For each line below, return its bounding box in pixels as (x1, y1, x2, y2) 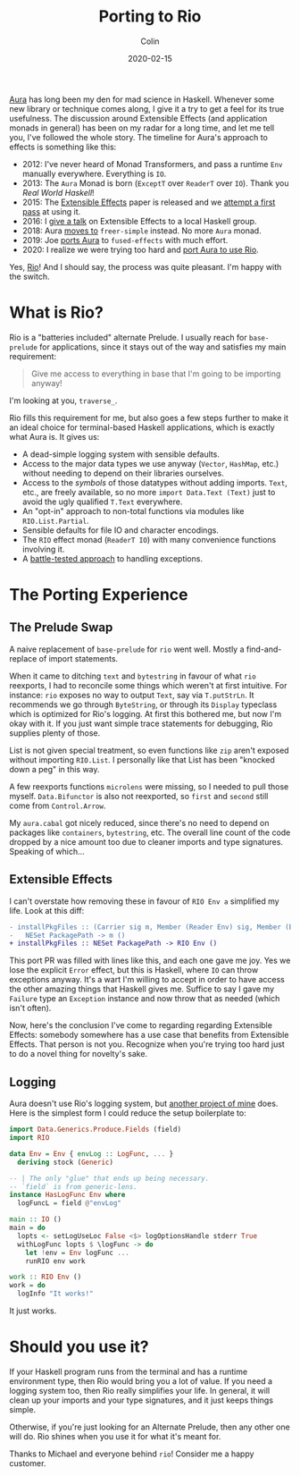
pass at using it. (21, 206, 81, 216)
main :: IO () (9, 1215, 62, 1224)
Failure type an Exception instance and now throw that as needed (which (9, 993, 280, 1004)
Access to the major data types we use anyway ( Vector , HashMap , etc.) (21, 458, 279, 468)
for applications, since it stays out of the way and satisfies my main (39, 342, 287, 352)
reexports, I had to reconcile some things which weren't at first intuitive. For (9, 679, 287, 690)
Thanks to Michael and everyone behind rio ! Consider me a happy (9, 1448, 254, 1459)
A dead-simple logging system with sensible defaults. (21, 449, 221, 460)
